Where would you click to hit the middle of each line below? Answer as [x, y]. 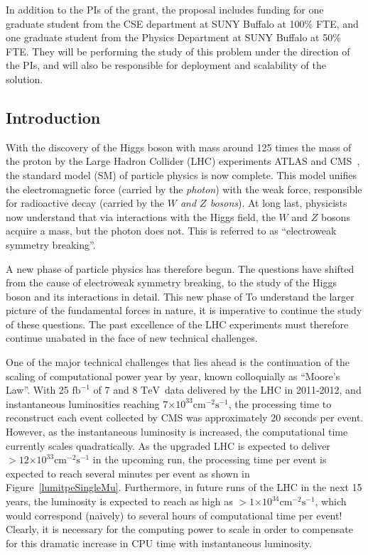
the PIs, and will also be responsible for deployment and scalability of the [166, 65]
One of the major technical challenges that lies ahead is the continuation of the [178, 362]
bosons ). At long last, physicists [278, 203]
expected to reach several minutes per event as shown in [128, 473]
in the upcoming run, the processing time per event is [210, 459]
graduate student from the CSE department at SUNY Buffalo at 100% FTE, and [182, 23]
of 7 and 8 [115, 390]
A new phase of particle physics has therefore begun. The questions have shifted [180, 268]
